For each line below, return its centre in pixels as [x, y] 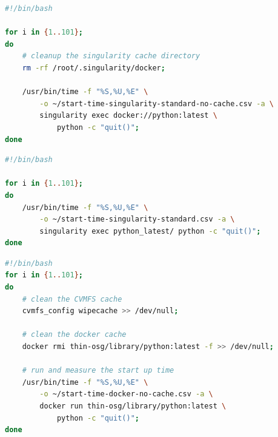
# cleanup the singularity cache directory [111, 56]
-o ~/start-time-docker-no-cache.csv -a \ [126, 394]
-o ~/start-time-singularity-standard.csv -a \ [137, 219]
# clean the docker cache [74, 335]
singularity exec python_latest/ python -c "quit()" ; [150, 231]
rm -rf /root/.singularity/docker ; [94, 68]
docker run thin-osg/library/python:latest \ [133, 406]
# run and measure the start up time [98, 371]
